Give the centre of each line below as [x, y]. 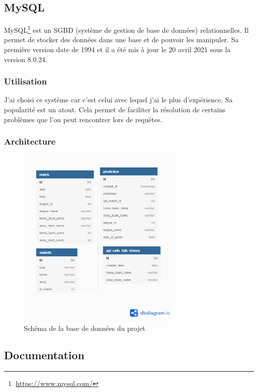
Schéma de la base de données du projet [85, 328]
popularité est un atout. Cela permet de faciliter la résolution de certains [115, 110]
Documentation [44, 355]
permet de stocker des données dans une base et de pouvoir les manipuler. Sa [121, 39]
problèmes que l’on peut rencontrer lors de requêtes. [83, 119]
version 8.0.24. [26, 59]
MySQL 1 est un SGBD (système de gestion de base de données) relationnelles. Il [127, 29]
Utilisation [26, 81]
